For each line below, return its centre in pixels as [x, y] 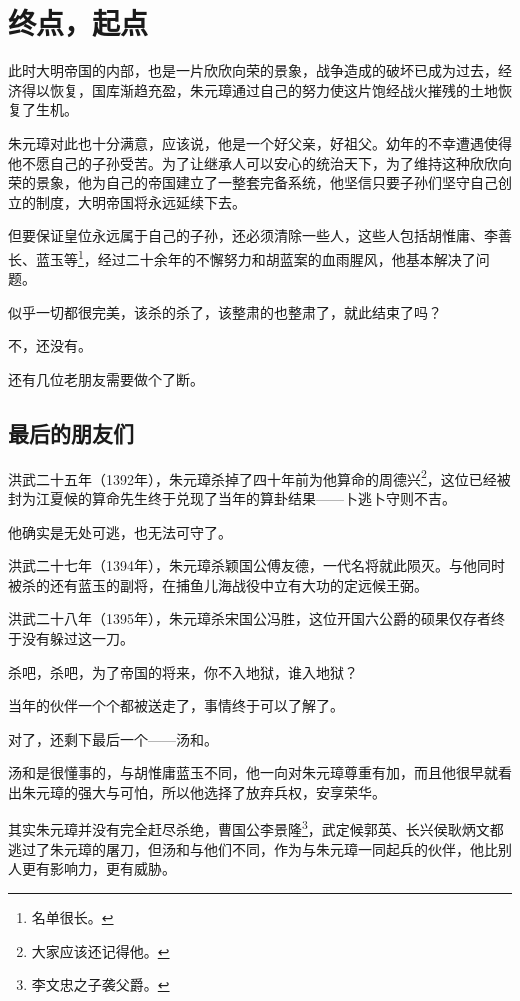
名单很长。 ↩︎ [72, 916]
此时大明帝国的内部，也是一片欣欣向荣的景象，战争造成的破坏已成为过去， [253, 70]
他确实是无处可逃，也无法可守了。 [120, 531]
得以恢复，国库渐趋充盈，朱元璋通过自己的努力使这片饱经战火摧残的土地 [259, 89]
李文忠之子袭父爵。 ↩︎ [100, 984]
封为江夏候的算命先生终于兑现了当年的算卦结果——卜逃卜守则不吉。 [232, 497]
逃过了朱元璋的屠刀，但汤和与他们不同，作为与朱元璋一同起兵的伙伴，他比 [253, 848]
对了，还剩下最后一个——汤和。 [113, 738]
